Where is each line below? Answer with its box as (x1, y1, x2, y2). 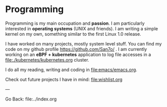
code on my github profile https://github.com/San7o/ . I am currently (5, 46, 147, 52)
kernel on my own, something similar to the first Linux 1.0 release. (5, 31, 141, 37)
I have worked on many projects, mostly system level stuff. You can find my (5, 40, 162, 46)
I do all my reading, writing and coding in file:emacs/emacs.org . (5, 67, 138, 73)
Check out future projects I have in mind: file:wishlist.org (5, 76, 123, 82)
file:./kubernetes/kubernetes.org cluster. (5, 57, 89, 63)
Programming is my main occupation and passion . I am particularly (5, 20, 145, 26)
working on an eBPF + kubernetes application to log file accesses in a (5, 51, 151, 58)
